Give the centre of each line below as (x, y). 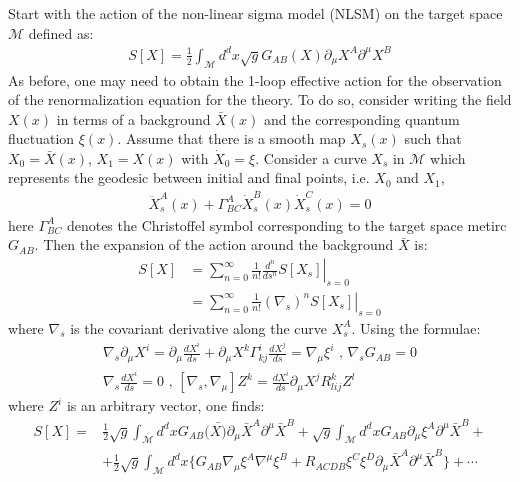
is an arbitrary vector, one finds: (165, 405)
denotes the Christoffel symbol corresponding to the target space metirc (286, 224)
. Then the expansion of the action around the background (214, 244)
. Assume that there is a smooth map (231, 138)
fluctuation (41, 138)
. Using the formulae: (416, 327)
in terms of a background (133, 118)
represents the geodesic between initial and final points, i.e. (189, 177)
